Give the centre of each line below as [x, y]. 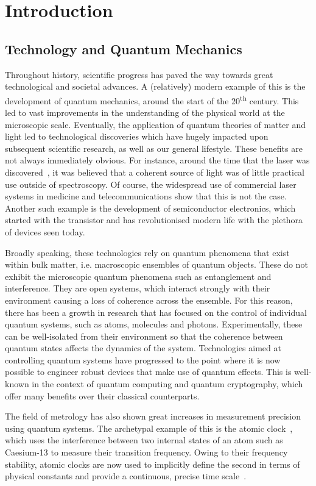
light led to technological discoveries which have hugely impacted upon [137, 136]
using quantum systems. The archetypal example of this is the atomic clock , [149, 428]
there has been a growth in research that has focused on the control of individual [156, 312]
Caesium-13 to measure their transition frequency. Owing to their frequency [146, 452]
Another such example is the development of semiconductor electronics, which [150, 208]
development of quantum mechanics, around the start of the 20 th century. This [152, 99]
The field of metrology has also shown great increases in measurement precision [153, 416]
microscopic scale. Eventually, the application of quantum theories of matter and [156, 124]
